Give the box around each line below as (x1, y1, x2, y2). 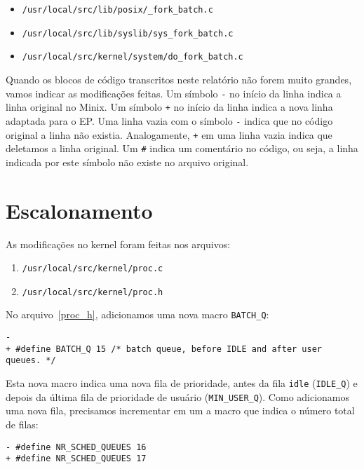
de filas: (6, 417, 39, 431)
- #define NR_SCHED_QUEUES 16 (6, 442, 147, 452)
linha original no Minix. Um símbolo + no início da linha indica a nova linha (6, 100, 333, 114)
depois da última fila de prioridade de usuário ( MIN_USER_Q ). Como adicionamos (6, 389, 350, 404)
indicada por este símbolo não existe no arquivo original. (6, 154, 249, 169)
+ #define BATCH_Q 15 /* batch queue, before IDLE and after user (6, 344, 323, 354)
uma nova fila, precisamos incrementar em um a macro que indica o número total (6, 403, 355, 418)
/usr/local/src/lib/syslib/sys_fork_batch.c (22, 28, 234, 39)
